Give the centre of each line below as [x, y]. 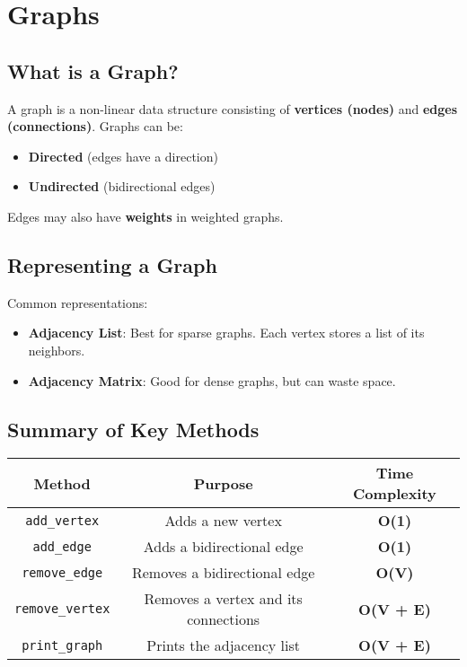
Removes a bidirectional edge [223, 573]
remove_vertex [62, 609]
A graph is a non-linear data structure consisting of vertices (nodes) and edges [233, 108]
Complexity [395, 494]
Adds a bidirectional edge [223, 547]
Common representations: [78, 302]
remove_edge [62, 572]
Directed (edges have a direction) [123, 156]
